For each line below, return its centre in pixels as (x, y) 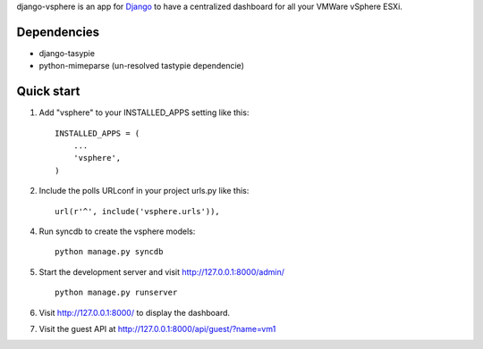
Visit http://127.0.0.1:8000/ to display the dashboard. (135, 312)
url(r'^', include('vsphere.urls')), (138, 211)
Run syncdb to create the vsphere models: (117, 231)
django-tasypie (67, 53)
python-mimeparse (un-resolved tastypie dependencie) (142, 66)
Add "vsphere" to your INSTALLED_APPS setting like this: (144, 112)
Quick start (48, 91)
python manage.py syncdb (109, 252)
